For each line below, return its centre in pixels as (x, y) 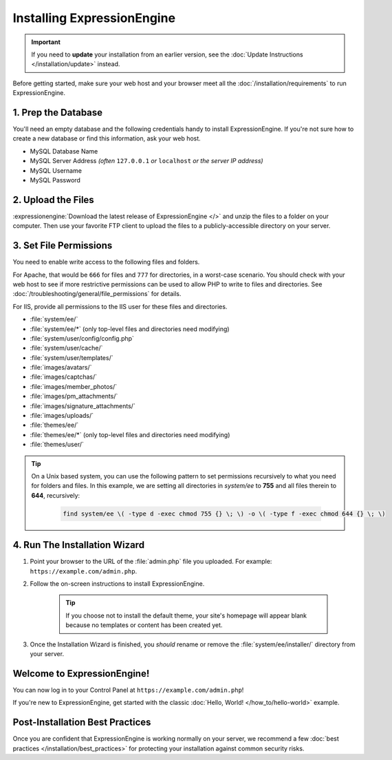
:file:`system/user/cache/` (66, 348)
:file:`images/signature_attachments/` (83, 405)
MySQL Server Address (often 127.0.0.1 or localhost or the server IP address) (147, 161)
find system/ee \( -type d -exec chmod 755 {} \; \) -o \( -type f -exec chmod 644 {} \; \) (224, 514)
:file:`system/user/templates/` (72, 357)
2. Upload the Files (53, 200)
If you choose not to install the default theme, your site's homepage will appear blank (186, 615)
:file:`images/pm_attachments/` (74, 397)
